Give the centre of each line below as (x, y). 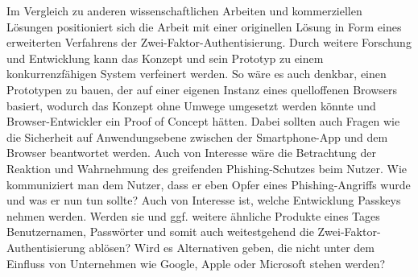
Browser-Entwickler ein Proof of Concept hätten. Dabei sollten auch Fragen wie (203, 121)
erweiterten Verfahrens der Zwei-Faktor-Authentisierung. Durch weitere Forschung (209, 42)
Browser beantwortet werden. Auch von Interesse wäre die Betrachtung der (191, 153)
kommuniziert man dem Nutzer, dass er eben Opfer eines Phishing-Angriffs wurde (209, 184)
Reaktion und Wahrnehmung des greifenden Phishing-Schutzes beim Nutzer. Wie (207, 168)
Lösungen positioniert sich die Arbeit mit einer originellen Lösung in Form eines (204, 26)
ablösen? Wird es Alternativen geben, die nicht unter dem (232, 247)
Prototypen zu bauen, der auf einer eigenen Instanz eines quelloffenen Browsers (202, 89)
